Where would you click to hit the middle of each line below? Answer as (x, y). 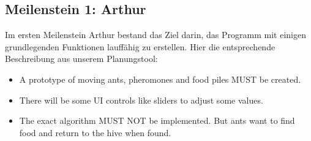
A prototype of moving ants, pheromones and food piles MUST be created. (160, 79)
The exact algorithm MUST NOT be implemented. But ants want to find (157, 120)
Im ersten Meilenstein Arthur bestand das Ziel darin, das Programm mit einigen (155, 35)
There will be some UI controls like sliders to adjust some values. (141, 100)
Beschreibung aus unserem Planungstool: (81, 59)
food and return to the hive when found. (95, 132)
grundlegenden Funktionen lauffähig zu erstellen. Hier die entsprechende (140, 46)
